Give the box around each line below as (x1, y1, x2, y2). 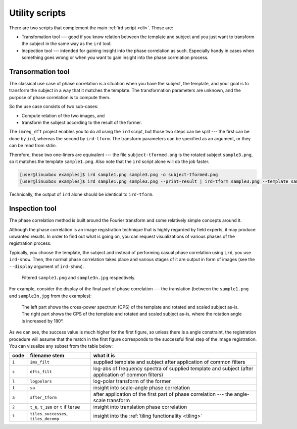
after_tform (30, 394, 57, 400)
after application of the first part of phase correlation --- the (93, 391, 233, 398)
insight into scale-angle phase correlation (93, 384, 190, 391)
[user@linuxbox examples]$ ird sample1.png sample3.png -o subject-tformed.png (19, 171, 218, 177)
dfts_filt (30, 369, 52, 374)
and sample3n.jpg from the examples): (9, 293, 92, 299)
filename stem (30, 352, 64, 359)
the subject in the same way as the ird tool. (21, 41, 112, 47)
